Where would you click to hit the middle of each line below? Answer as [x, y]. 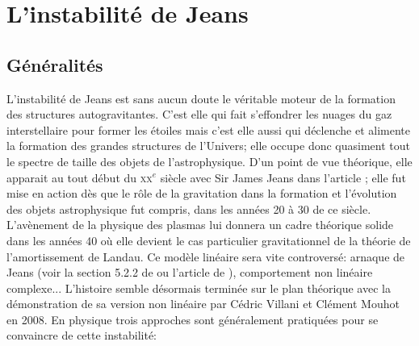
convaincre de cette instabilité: [82, 335]
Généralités [55, 64]
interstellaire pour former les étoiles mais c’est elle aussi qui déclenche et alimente [208, 129]
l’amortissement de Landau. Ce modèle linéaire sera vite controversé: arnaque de [206, 256]
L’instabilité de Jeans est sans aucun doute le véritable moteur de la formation [201, 98]
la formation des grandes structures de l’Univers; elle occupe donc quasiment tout [208, 146]
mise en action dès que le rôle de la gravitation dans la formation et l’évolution [202, 193]
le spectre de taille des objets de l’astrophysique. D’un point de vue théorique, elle [209, 161]
